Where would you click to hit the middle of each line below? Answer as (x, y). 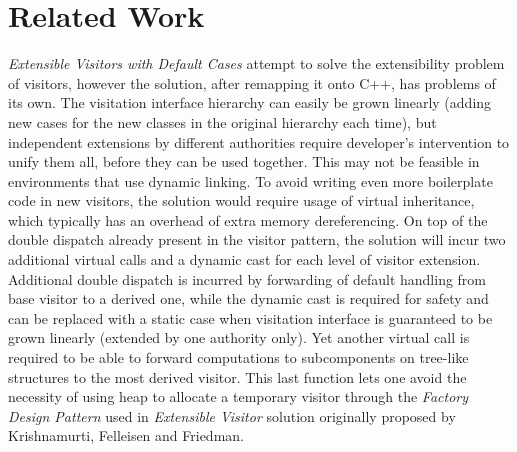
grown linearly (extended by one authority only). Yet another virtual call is (239, 337)
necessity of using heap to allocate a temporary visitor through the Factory (238, 396)
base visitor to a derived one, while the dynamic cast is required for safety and (248, 298)
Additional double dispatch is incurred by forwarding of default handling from (247, 278)
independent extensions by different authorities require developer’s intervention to (259, 141)
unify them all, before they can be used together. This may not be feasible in (244, 161)
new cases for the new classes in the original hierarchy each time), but (222, 121)
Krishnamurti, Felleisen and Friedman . (126, 435)
